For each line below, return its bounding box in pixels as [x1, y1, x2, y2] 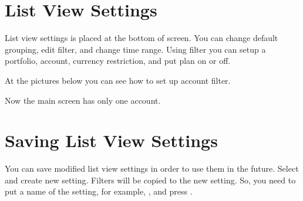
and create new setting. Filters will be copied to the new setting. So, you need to [5, 173, 296, 186]
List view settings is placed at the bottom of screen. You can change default [5, 32, 278, 44]
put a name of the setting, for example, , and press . [5, 185, 193, 197]
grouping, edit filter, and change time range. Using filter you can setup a [5, 43, 266, 55]
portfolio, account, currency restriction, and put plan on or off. [5, 54, 231, 67]
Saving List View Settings [5, 128, 218, 152]
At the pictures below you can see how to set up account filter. [5, 74, 231, 86]
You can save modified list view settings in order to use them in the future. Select [5, 162, 299, 175]
